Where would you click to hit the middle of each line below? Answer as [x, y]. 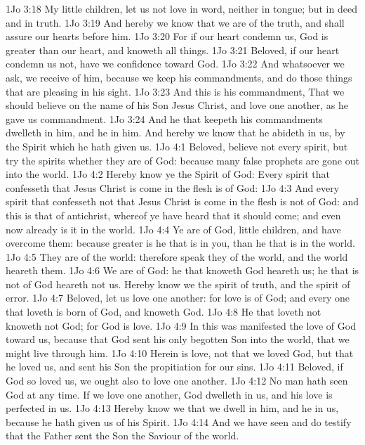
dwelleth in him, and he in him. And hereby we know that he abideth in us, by [175, 133]
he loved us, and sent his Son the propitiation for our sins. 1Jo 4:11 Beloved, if [174, 367]
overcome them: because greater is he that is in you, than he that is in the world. [180, 243]
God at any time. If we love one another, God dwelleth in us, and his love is [169, 394]
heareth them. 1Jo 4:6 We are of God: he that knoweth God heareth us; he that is [182, 270]
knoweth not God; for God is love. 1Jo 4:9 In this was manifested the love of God [181, 325]
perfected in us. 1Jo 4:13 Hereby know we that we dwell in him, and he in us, [172, 408]
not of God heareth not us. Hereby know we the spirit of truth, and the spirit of [178, 284]
